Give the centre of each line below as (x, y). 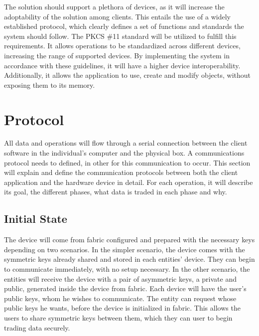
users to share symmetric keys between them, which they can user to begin (118, 317)
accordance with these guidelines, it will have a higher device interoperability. (122, 65)
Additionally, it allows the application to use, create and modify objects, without (127, 75)
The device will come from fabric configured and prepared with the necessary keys (129, 240)
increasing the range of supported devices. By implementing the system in (117, 55)
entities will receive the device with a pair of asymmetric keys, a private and (120, 278)
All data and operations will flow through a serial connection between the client (126, 143)
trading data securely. (37, 327)
